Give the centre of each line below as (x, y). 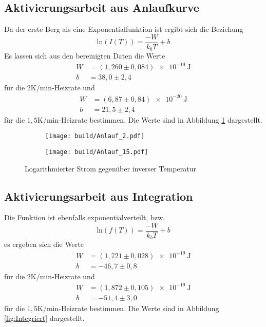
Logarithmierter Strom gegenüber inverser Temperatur (110, 168)
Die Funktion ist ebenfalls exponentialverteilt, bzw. (84, 217)
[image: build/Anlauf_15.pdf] (97, 152)
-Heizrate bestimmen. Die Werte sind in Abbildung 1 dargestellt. (160, 119)
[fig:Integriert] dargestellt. (44, 318)
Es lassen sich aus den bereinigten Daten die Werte (85, 56)
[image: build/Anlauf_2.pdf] (95, 136)
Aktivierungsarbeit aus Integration (99, 196)
